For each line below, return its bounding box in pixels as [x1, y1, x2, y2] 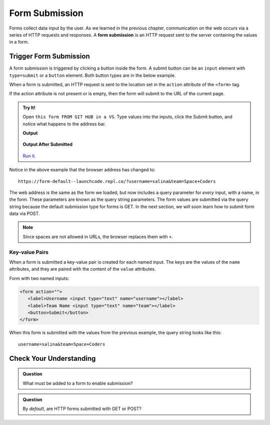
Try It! [22, 104, 36, 110]
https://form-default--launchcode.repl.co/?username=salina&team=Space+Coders [18, 178, 216, 184]
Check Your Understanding [9, 354, 96, 363]
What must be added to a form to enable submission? [22, 380, 133, 386]
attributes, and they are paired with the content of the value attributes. [9, 266, 156, 272]
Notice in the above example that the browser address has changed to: [9, 167, 155, 173]
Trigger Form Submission [9, 52, 90, 61]
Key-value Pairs [9, 249, 48, 256]
